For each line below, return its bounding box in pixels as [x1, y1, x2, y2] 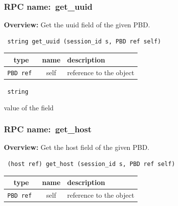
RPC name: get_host [4, 123, 92, 135]
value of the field [4, 102, 54, 112]
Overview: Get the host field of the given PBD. [4, 142, 150, 152]
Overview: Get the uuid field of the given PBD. [4, 20, 150, 30]
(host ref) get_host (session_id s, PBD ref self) [7, 160, 175, 167]
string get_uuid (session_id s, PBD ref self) [7, 38, 161, 45]
